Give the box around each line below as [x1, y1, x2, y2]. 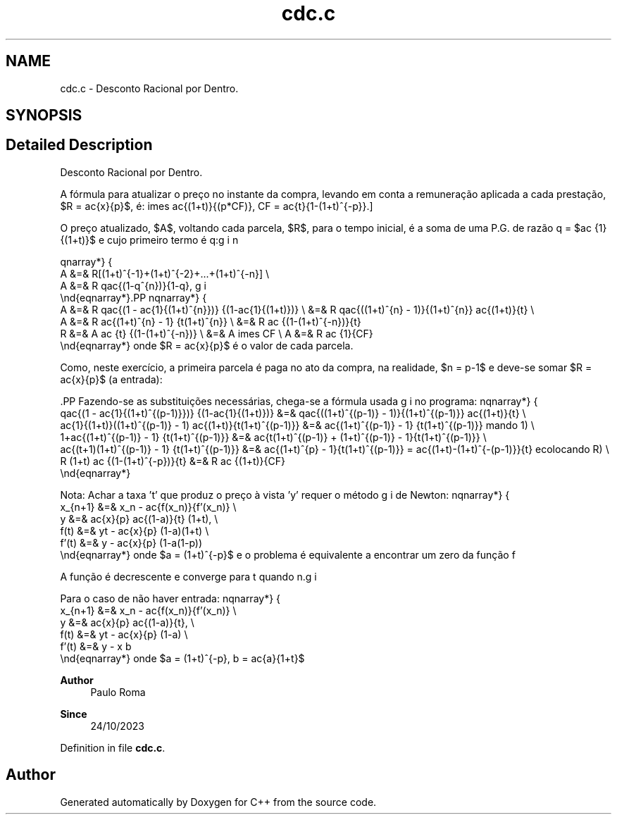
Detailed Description [6, 136, 153, 154]
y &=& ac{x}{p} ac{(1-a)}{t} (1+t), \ [60, 512, 218, 525]
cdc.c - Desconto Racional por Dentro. [60, 82, 239, 94]
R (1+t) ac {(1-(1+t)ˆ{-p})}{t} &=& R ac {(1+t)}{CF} [60, 454, 285, 467]
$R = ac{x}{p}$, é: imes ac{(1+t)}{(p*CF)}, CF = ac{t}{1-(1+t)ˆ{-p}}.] [60, 199, 373, 212]
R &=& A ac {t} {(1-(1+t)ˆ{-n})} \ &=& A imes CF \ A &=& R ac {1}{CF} [60, 327, 373, 340]
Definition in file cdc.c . [60, 741, 166, 754]
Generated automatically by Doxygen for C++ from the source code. [60, 795, 377, 808]
